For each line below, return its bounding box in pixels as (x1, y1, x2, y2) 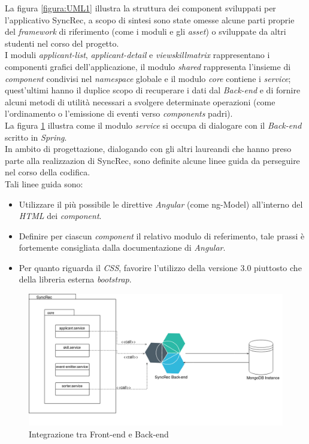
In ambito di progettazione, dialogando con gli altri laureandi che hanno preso (5, 142, 292, 155)
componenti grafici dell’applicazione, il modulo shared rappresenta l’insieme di (5, 60, 291, 72)
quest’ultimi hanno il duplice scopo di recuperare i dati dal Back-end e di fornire (5, 84, 301, 96)
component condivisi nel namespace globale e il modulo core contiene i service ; (5, 72, 291, 84)
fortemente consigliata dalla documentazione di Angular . (19, 241, 226, 254)
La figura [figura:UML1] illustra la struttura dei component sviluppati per (5, 2, 276, 14)
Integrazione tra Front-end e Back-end (29, 427, 169, 440)
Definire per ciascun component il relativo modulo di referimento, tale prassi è (19, 229, 305, 242)
